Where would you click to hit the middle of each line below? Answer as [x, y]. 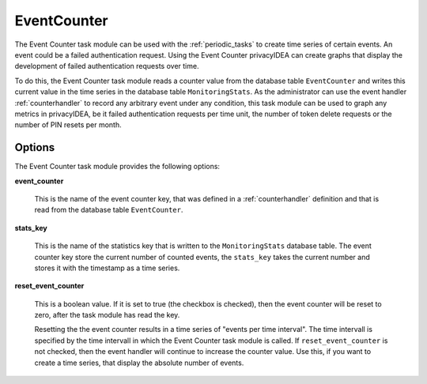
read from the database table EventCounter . [109, 210]
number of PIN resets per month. [68, 125]
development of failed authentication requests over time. [107, 66]
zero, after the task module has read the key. [107, 315]
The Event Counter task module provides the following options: [117, 167]
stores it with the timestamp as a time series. [107, 268]
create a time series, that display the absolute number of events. [139, 363]
